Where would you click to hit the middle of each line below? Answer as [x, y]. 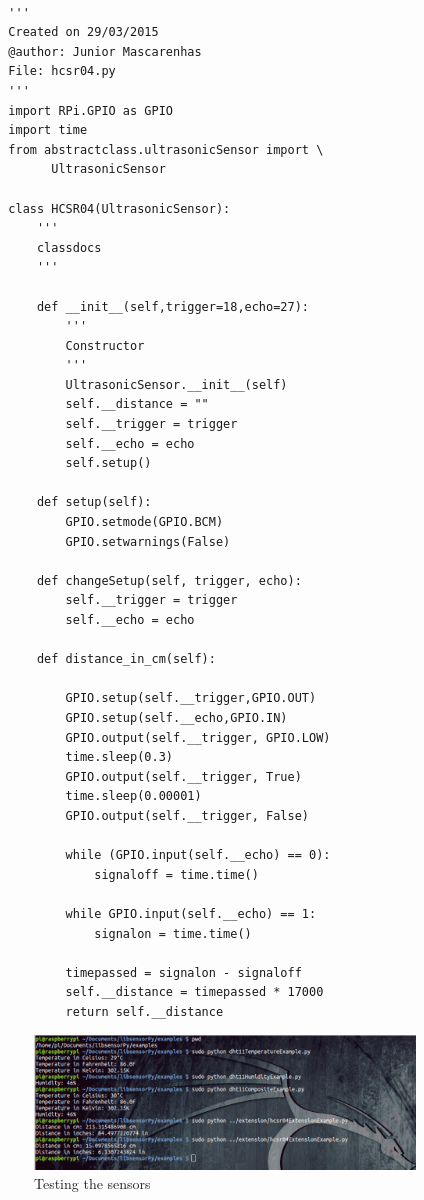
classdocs [69, 247]
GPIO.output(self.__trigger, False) [187, 815]
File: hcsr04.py [62, 71]
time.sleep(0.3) [119, 757]
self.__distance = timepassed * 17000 [194, 992]
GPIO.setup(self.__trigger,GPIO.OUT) [191, 698]
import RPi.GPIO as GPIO [90, 110]
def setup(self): [94, 502]
